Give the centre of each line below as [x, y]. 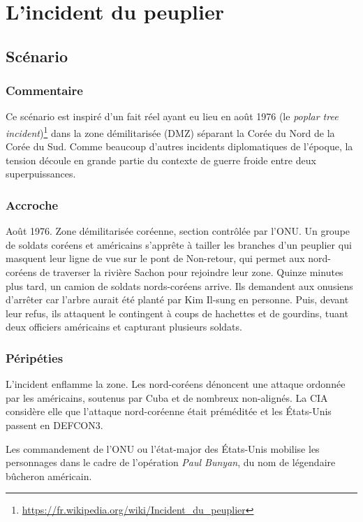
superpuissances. [41, 174]
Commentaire [44, 90]
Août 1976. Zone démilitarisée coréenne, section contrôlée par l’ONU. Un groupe [178, 231]
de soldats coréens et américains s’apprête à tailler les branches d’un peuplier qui [179, 244]
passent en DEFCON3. [54, 425]
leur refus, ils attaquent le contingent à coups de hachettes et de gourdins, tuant [177, 313]
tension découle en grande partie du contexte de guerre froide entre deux [161, 160]
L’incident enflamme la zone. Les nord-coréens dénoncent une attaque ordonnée [176, 384]
